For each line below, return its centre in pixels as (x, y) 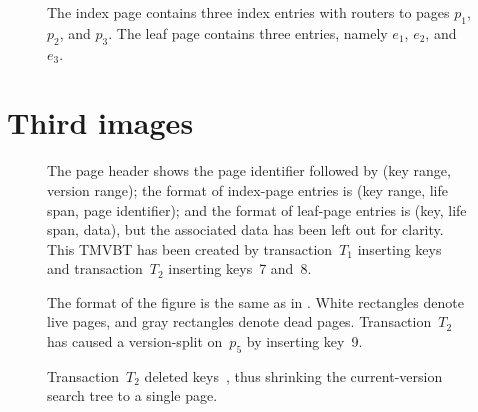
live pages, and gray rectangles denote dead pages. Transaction (239, 321)
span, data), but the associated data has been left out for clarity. (245, 229)
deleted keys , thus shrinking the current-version (293, 375)
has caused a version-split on (135, 341)
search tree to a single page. (132, 395)
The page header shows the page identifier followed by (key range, (249, 170)
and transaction (95, 268)
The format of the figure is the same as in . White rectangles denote (255, 301)
